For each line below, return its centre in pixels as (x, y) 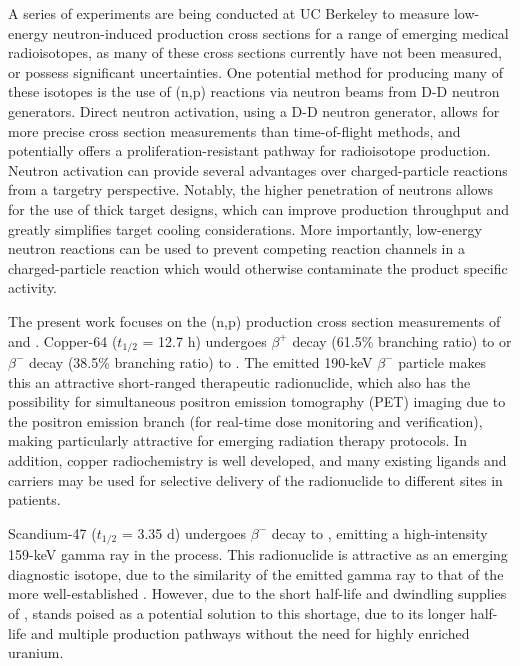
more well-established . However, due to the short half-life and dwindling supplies (257, 593)
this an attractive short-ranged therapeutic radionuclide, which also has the (239, 381)
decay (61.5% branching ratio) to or (402, 340)
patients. (34, 499)
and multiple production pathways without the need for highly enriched (250, 632)
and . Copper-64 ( (63, 340)
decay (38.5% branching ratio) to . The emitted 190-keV (201, 361)
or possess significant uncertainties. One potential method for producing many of (255, 71)
